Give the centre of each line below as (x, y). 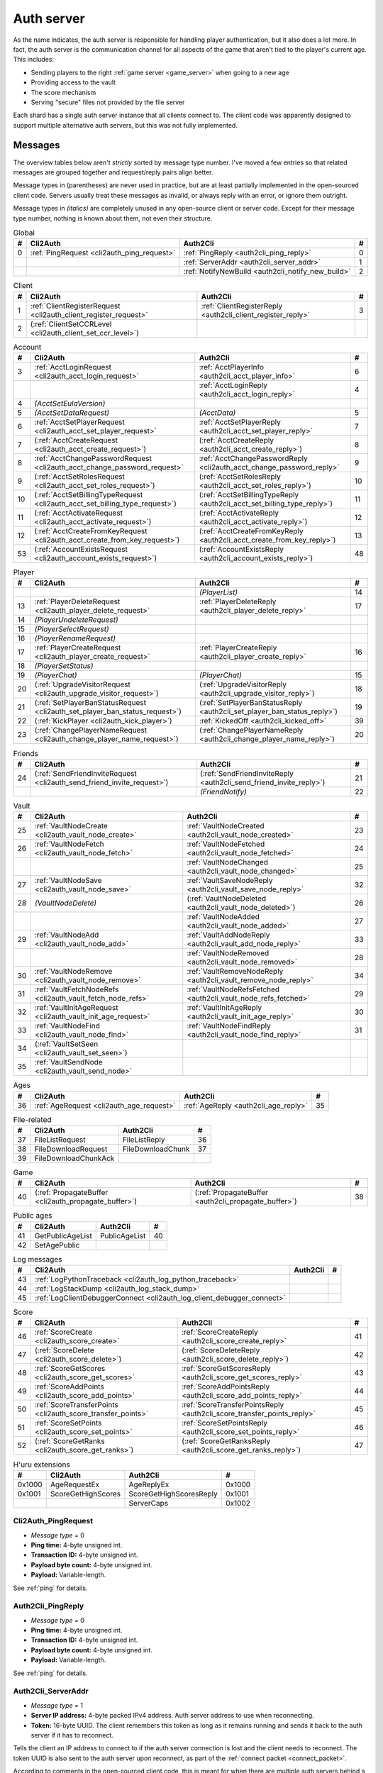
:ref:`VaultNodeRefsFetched (233, 989)
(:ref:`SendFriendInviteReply (246, 773)
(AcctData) (217, 413)
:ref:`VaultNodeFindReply (229, 1026)
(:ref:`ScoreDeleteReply (221, 1350)
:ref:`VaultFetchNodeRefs (77, 989)
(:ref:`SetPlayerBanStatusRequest (90, 703)
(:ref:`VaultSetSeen (66, 1044)
